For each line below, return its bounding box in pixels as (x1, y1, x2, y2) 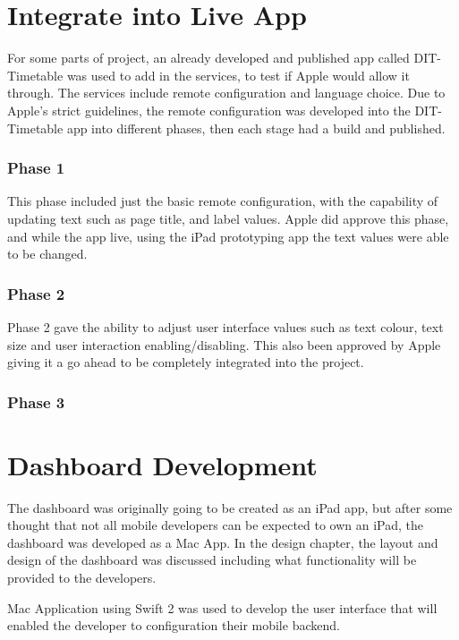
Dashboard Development (7, 446, 318, 482)
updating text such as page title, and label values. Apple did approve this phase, (7, 209, 449, 227)
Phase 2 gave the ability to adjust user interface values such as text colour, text (7, 317, 444, 336)
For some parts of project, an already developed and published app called (7, 48, 410, 67)
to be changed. (7, 244, 88, 263)
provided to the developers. (7, 568, 157, 587)
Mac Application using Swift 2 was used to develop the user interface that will (7, 598, 438, 617)
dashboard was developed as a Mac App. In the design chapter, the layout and (7, 533, 438, 551)
